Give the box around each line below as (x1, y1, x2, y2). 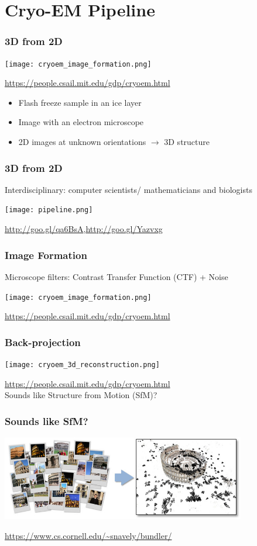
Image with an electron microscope (18, 116, 144, 128)
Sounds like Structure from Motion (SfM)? (5, 389, 157, 401)
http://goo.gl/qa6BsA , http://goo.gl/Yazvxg (5, 223, 163, 235)
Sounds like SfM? (5, 413, 88, 428)
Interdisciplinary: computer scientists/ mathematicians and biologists (5, 183, 252, 195)
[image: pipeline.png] (5, 206, 93, 215)
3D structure (164, 136, 210, 148)
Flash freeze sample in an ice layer (18, 96, 142, 108)
